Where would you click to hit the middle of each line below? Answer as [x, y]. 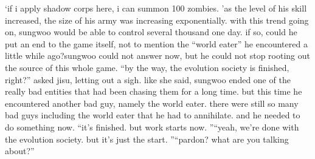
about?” [20, 151]
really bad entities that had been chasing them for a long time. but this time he [154, 91]
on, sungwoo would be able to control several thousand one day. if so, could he [151, 32]
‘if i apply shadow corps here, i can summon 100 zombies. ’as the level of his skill [156, 8]
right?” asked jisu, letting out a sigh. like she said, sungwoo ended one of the [148, 79]
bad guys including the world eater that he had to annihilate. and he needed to [153, 115]
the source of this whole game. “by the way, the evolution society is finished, [147, 67]
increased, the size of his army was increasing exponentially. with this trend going [157, 20]
